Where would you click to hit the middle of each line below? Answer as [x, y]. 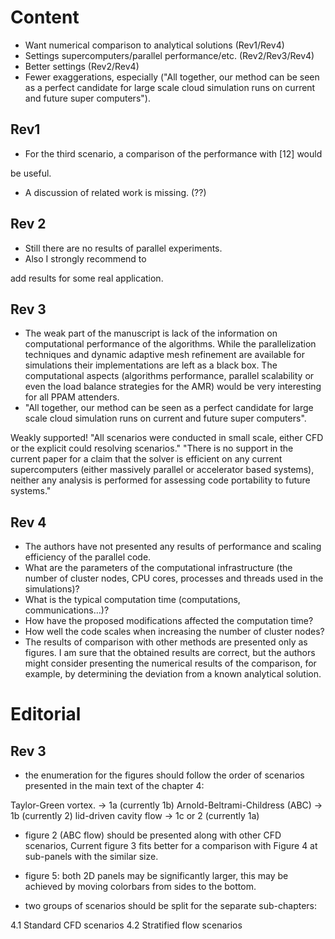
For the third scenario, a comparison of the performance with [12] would [173, 153]
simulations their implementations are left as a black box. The [151, 365]
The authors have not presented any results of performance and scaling [173, 547]
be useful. [31, 173]
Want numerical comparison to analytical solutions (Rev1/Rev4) [154, 45]
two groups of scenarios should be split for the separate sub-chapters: [171, 906]
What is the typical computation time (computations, [132, 600]
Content [45, 17]
